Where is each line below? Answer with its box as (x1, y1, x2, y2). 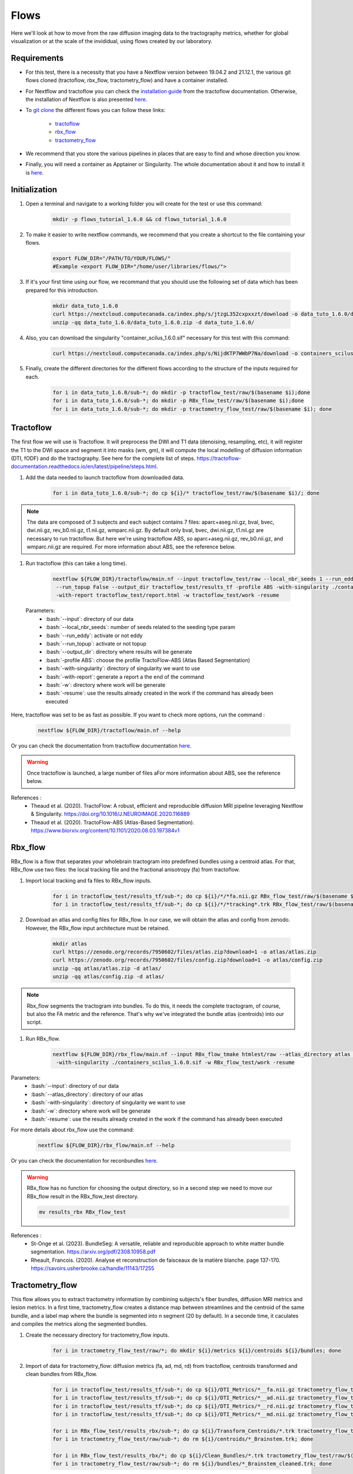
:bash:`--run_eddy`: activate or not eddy (45, 631, 143, 639)
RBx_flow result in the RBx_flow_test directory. (26, 1193, 139, 1200)
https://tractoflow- (197, 455, 241, 462)
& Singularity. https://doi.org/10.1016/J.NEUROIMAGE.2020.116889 (31, 811, 191, 818)
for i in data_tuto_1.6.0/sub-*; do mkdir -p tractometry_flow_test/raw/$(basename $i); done (52, 406, 332, 412)
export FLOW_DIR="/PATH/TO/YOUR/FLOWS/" (52, 255, 171, 262)
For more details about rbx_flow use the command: (11, 1126, 135, 1133)
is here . (25, 169, 44, 176)
